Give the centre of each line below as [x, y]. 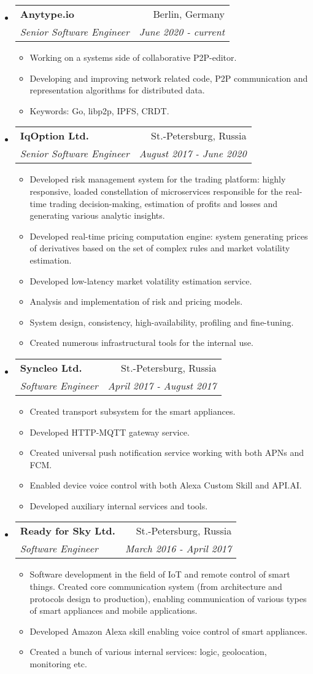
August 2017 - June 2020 [193, 154]
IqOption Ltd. [54, 136]
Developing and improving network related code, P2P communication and [169, 78]
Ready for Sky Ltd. [68, 531]
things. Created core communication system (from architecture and [156, 586]
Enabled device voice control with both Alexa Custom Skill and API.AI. [166, 485]
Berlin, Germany [189, 14]
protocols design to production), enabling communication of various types [168, 598]
